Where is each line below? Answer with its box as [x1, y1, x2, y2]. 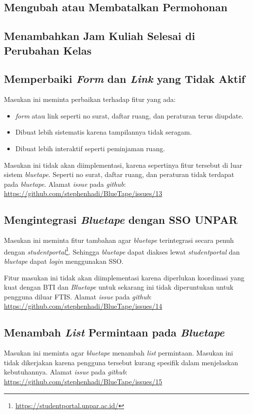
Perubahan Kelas [4, 42, 92, 58]
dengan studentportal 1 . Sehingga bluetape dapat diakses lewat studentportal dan [4, 245, 240, 256]
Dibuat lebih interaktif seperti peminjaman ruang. [15, 143, 165, 153]
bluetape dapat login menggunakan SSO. [4, 256, 124, 266]
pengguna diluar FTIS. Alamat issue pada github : [4, 291, 152, 301]
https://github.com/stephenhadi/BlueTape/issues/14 [4, 301, 163, 311]
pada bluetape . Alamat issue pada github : [4, 178, 126, 189]
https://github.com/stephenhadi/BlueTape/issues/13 [4, 188, 163, 198]
